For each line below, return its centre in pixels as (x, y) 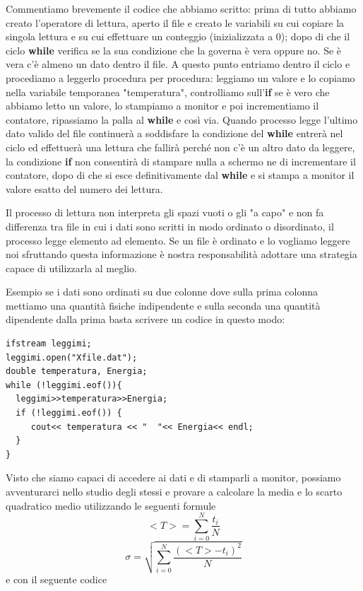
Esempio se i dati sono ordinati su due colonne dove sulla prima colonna (162, 292)
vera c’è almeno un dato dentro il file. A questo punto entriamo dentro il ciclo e (178, 64)
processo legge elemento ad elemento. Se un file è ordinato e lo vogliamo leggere (178, 240)
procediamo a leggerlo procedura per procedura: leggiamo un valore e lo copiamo (180, 77)
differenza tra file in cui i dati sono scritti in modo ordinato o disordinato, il (170, 226)
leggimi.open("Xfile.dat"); (72, 357)
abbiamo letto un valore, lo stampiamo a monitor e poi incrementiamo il (162, 106)
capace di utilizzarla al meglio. (71, 268)
